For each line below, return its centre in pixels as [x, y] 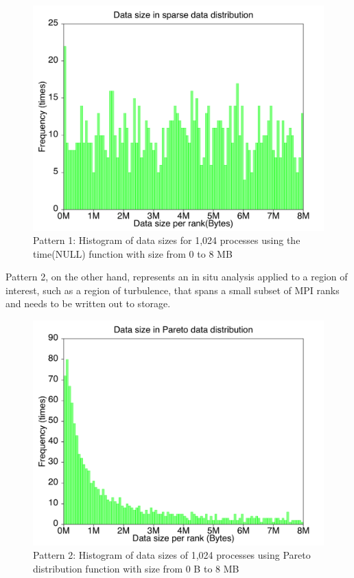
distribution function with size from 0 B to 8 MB [136, 568]
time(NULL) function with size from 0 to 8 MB [133, 253]
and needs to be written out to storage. [88, 303]
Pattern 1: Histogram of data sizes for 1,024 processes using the [167, 240]
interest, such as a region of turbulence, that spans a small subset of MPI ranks [173, 290]
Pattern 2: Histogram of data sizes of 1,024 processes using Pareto [172, 555]
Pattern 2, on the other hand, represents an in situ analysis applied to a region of [177, 277]
